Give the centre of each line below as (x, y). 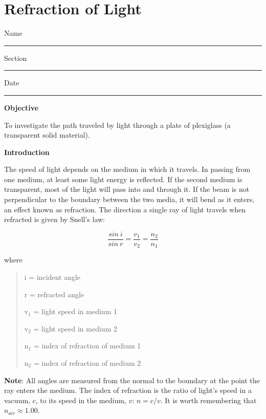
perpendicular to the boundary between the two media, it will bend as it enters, (129, 199)
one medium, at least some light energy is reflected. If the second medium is (123, 179)
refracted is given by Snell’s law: (55, 219)
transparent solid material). (47, 135)
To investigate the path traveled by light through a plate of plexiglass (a (117, 125)
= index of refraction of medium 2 (87, 362)
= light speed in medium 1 (75, 311)
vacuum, (17, 400)
